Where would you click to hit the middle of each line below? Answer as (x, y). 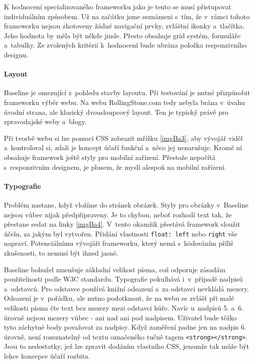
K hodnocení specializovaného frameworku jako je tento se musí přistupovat (118, 6)
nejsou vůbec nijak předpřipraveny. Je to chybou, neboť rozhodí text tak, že (118, 214)
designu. (16, 54)
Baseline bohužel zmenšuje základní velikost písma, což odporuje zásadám (115, 269)
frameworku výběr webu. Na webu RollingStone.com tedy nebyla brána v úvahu (125, 102)
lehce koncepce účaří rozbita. (47, 355)
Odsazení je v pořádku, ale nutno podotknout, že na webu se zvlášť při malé (119, 298)
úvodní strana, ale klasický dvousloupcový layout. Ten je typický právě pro (116, 112)
